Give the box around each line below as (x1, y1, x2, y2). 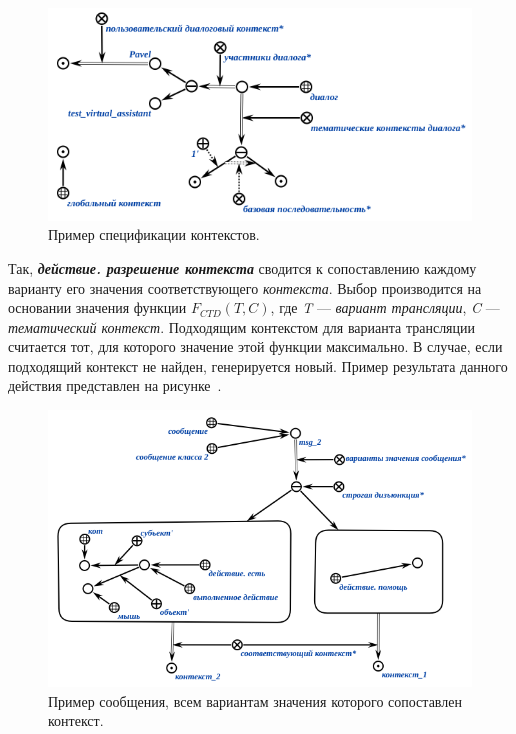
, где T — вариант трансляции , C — (270, 297, 500, 318)
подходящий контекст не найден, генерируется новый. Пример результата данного (8, 355, 508, 376)
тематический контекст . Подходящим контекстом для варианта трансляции (8, 316, 476, 337)
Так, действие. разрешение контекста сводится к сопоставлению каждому (8, 257, 477, 278)
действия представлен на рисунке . (8, 375, 222, 396)
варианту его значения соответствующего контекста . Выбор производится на (8, 277, 482, 298)
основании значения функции (8, 297, 187, 318)
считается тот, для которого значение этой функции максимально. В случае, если (8, 336, 503, 357)
